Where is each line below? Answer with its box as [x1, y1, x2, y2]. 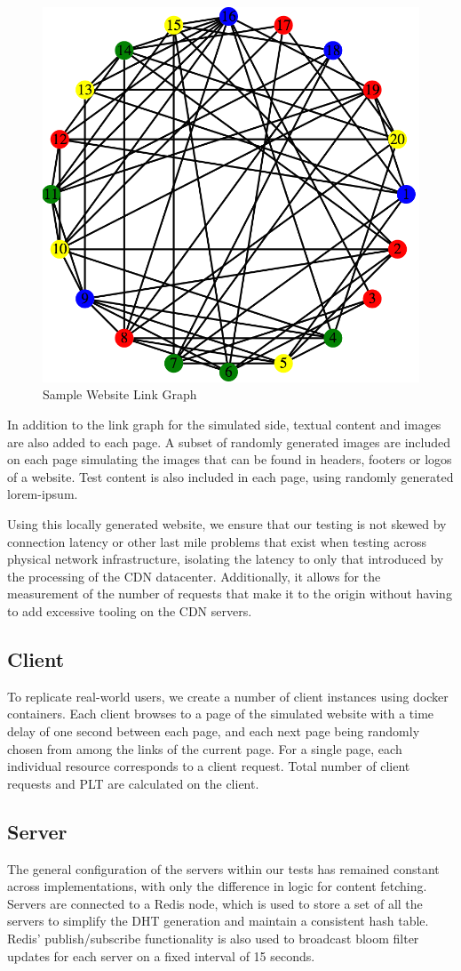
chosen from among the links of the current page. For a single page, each [7, 739, 402, 758]
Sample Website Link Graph [43, 385, 197, 404]
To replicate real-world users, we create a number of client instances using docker [7, 686, 449, 705]
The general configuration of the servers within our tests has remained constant [7, 859, 440, 878]
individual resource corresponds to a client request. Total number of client [7, 757, 410, 775]
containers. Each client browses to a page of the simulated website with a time [7, 704, 434, 723]
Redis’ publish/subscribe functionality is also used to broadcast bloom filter [7, 928, 419, 947]
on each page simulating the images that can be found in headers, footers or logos [7, 450, 452, 469]
